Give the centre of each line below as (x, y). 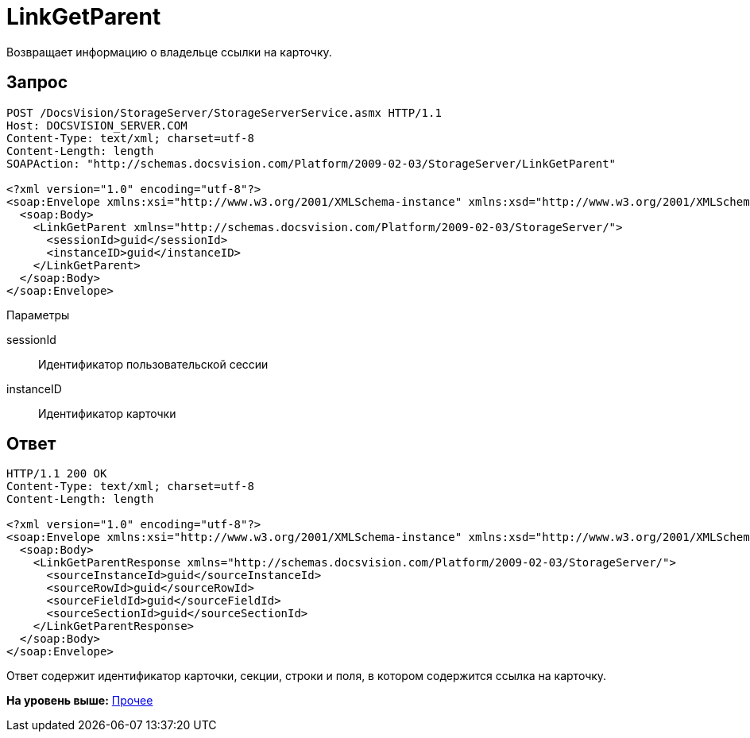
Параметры (38, 315)
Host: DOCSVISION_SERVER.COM (97, 125)
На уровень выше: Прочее (80, 701)
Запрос (37, 83)
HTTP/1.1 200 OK (57, 474)
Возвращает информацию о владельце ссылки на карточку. (169, 52)
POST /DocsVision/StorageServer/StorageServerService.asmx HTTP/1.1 (224, 112)
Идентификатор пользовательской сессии (153, 364)
